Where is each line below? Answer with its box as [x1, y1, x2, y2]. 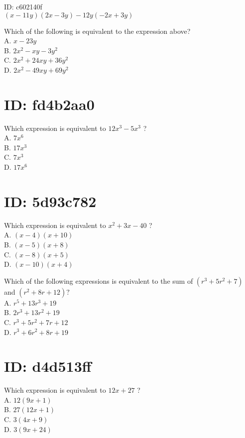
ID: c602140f [4, 1, 42, 11]
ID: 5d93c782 [4, 191, 97, 211]
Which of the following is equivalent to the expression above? [4, 25, 191, 36]
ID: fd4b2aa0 [4, 94, 95, 114]
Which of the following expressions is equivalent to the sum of [4, 275, 193, 286]
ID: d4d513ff [4, 356, 92, 376]
